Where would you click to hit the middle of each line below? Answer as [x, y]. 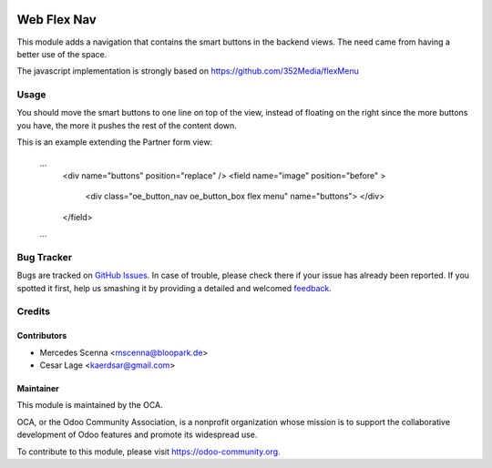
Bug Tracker [45, 257]
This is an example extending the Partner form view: [115, 142]
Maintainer [38, 389]
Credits [33, 311]
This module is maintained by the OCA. [90, 405]
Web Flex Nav [57, 20]
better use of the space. [62, 54]
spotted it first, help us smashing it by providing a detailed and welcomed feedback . [174, 288]
